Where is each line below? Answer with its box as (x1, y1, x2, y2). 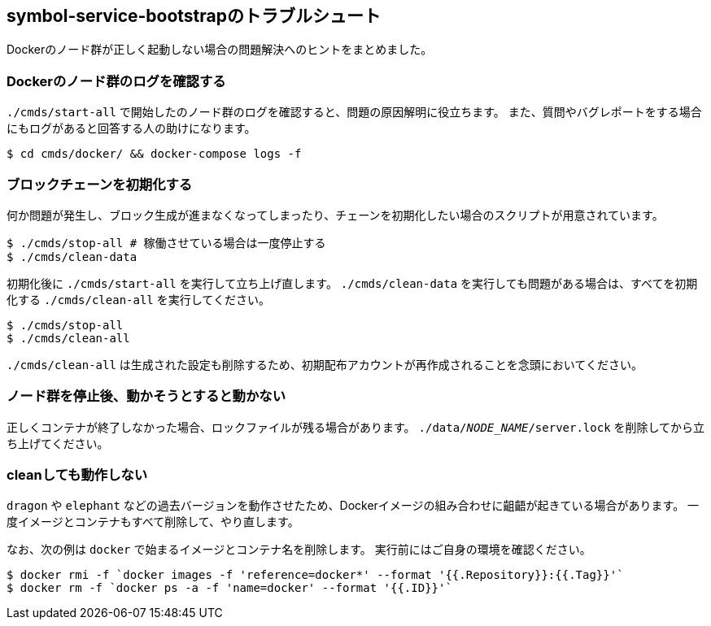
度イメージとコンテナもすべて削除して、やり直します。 (7, 515, 299, 529)
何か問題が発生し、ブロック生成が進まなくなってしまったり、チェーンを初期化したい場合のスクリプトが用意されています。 (7, 207, 664, 222)
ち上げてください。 (7, 436, 109, 450)
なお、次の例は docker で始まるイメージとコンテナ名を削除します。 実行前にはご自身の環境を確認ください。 (7, 542, 591, 557)
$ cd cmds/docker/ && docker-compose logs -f (7, 147, 302, 161)
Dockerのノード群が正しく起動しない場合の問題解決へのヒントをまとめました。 (7, 42, 433, 57)
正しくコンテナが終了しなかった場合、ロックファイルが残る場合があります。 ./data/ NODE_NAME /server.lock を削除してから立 (7, 420, 705, 434)
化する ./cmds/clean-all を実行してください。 (7, 292, 270, 306)
